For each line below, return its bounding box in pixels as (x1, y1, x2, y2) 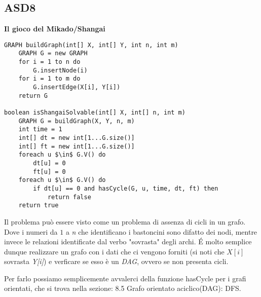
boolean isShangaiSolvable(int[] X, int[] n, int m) (4, 109, 185, 117)
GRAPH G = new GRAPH (18, 50, 88, 57)
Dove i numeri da (4, 226, 58, 237)
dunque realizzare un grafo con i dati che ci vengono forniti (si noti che (4, 246, 225, 256)
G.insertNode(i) (33, 66, 88, 74)
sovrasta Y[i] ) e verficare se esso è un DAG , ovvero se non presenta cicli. (4, 256, 229, 267)
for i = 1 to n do (18, 58, 81, 66)
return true (18, 202, 59, 209)
